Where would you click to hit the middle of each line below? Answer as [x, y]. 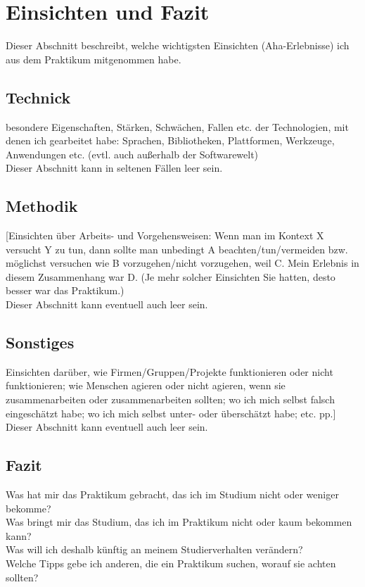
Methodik [42, 206]
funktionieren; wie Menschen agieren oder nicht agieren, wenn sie [146, 385]
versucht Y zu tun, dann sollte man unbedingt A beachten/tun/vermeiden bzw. [177, 249]
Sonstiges [40, 342]
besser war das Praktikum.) [65, 290]
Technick [38, 97]
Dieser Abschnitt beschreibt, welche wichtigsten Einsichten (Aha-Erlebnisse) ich [178, 45]
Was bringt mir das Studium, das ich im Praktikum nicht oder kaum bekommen [179, 522]
